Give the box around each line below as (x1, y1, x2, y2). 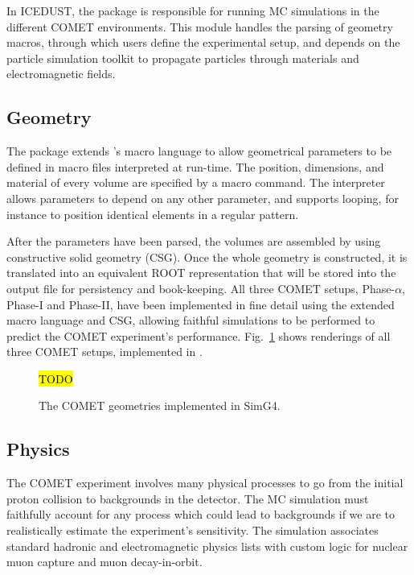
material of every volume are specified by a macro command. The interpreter (6, 174, 385, 191)
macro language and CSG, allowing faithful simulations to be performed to (6, 312, 375, 329)
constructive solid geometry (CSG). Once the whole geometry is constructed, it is (6, 248, 408, 265)
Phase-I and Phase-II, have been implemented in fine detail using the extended (6, 296, 395, 312)
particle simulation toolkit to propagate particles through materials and (6, 49, 359, 66)
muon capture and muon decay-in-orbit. (6, 553, 203, 570)
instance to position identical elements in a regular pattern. (6, 205, 299, 222)
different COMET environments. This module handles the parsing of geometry (6, 18, 393, 35)
